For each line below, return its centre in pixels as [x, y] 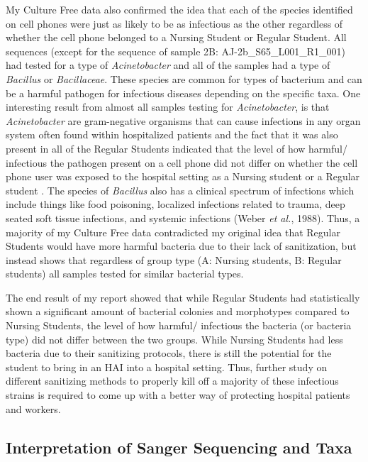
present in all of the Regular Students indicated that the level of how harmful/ [177, 148]
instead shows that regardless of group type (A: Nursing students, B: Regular [174, 259]
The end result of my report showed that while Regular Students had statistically [183, 297]
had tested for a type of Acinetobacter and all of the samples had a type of [168, 65]
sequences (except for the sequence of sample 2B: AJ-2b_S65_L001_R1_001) [176, 51]
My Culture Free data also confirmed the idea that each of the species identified [179, 9]
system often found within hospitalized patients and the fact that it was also [172, 134]
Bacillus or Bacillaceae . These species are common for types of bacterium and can [184, 78]
